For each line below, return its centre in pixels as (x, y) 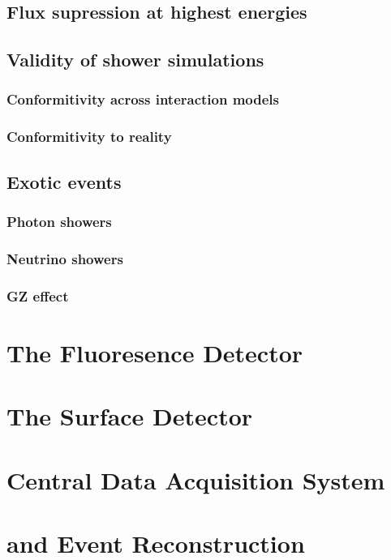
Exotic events (64, 181)
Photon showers (59, 221)
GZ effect (38, 295)
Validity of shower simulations (135, 60)
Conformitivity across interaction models (143, 99)
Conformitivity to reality (89, 137)
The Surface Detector (130, 416)
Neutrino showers (65, 258)
